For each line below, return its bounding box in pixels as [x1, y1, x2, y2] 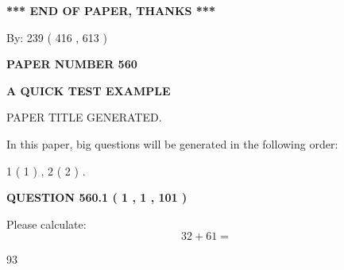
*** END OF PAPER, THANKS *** [6, 2, 215, 18]
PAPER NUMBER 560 [6, 56, 137, 72]
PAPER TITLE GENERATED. [6, 109, 162, 125]
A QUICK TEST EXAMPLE [6, 82, 171, 98]
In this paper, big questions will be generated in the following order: [6, 135, 338, 152]
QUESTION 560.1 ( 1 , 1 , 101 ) [6, 189, 187, 206]
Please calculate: [6, 215, 87, 232]
